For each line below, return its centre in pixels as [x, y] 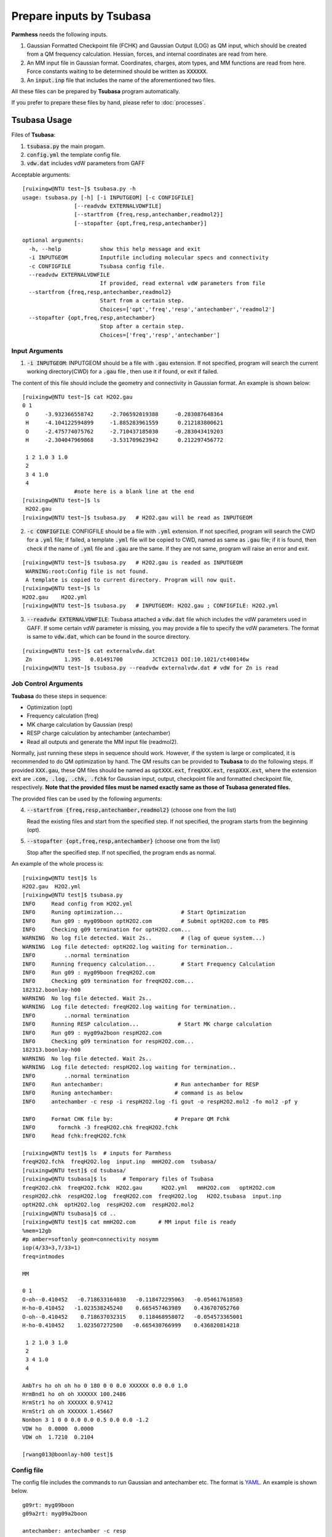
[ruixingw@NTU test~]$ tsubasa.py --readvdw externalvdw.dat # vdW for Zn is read [150, 668]
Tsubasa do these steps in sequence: [59, 696]
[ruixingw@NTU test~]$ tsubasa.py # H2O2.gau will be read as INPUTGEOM [137, 517]
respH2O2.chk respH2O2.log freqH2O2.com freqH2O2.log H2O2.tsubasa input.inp [152, 1196]
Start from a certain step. [142, 301]
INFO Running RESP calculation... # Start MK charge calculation [147, 1024]
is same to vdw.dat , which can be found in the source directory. [109, 637]
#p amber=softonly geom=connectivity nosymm [91, 1239]
